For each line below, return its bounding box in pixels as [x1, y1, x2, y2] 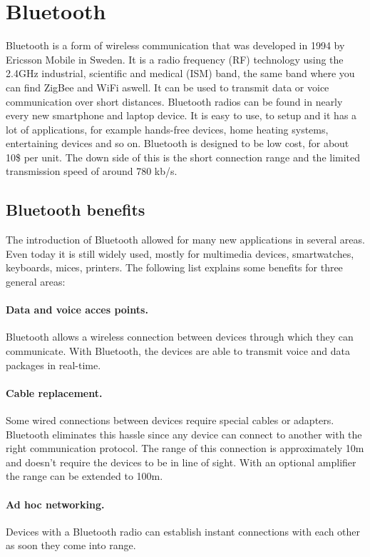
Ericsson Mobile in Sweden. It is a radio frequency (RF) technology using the [6, 51, 344, 66]
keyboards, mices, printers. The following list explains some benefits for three [6, 260, 343, 275]
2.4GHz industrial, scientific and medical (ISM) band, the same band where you [6, 66, 355, 81]
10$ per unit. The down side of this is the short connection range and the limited [6, 149, 361, 164]
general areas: [6, 274, 66, 289]
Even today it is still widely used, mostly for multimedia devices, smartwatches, [6, 246, 354, 261]
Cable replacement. [6, 385, 103, 400]
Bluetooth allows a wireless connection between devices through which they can [6, 329, 354, 344]
